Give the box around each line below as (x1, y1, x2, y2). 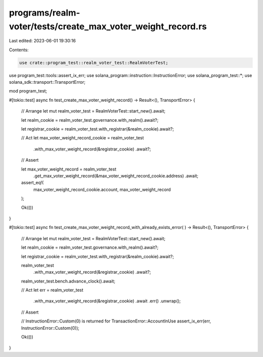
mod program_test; (9, 88, 47, 94)
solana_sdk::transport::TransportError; (9, 79, 86, 85)
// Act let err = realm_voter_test (21, 287, 84, 293)
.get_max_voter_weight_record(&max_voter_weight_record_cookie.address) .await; (33, 173, 199, 179)
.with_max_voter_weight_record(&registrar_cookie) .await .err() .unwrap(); (33, 298, 181, 304)
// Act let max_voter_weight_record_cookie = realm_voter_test (21, 135, 144, 141)
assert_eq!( (21, 180, 44, 186)
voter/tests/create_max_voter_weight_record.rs (9, 21, 207, 32)
